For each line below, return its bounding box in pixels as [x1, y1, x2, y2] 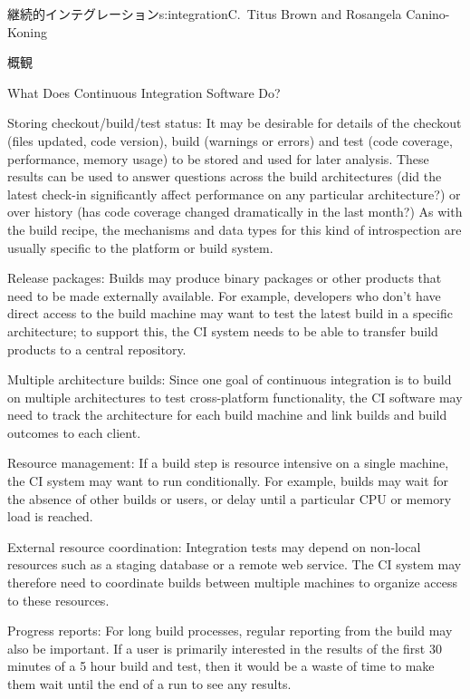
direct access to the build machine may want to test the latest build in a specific [7, 304, 453, 323]
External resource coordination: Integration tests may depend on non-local [7, 537, 421, 556]
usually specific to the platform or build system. [7, 238, 273, 257]
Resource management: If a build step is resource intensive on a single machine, [7, 453, 449, 472]
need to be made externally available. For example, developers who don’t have [7, 286, 441, 305]
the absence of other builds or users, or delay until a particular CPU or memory [7, 489, 452, 508]
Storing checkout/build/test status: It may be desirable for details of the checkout [7, 113, 462, 132]
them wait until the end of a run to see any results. [7, 675, 292, 693]
